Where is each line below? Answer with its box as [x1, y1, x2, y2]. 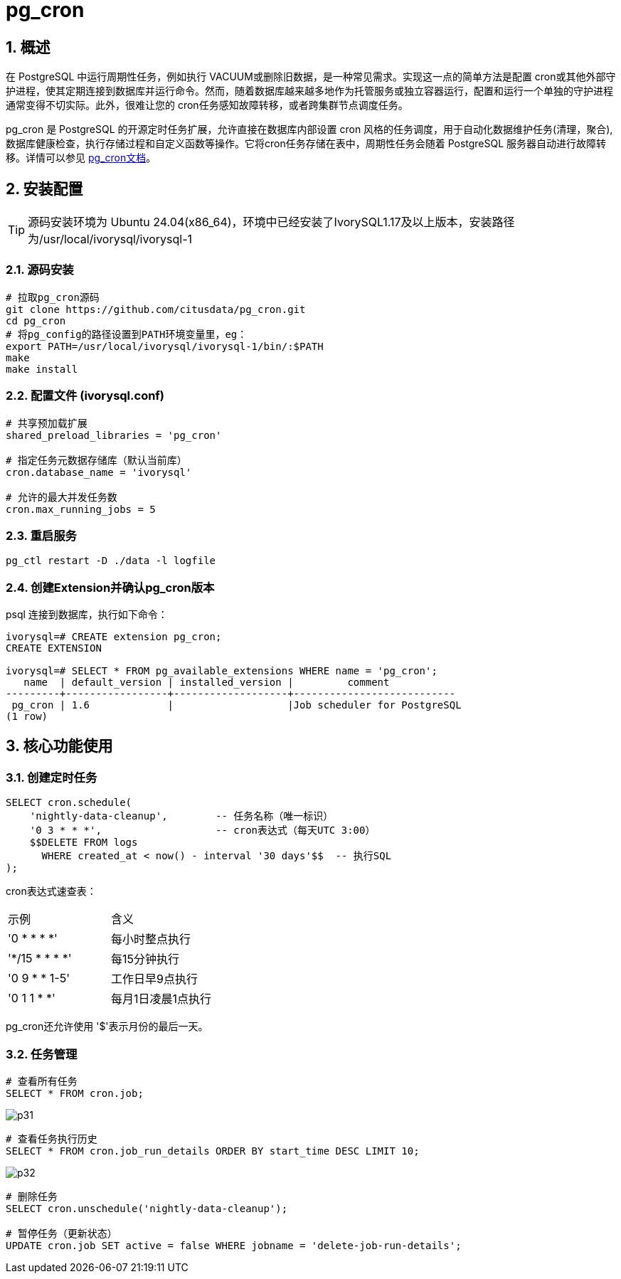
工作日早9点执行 [111, 972, 198, 987]
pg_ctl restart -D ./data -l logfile [6, 555, 216, 567]
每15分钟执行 [111, 952, 180, 967]
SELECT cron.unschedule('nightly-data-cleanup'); [6, 1202, 288, 1214]
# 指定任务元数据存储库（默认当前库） [6, 454, 187, 466]
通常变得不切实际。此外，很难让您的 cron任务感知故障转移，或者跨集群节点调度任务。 [6, 99, 408, 112]
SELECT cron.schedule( [6, 797, 132, 809]
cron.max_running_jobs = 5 [6, 503, 156, 515]
